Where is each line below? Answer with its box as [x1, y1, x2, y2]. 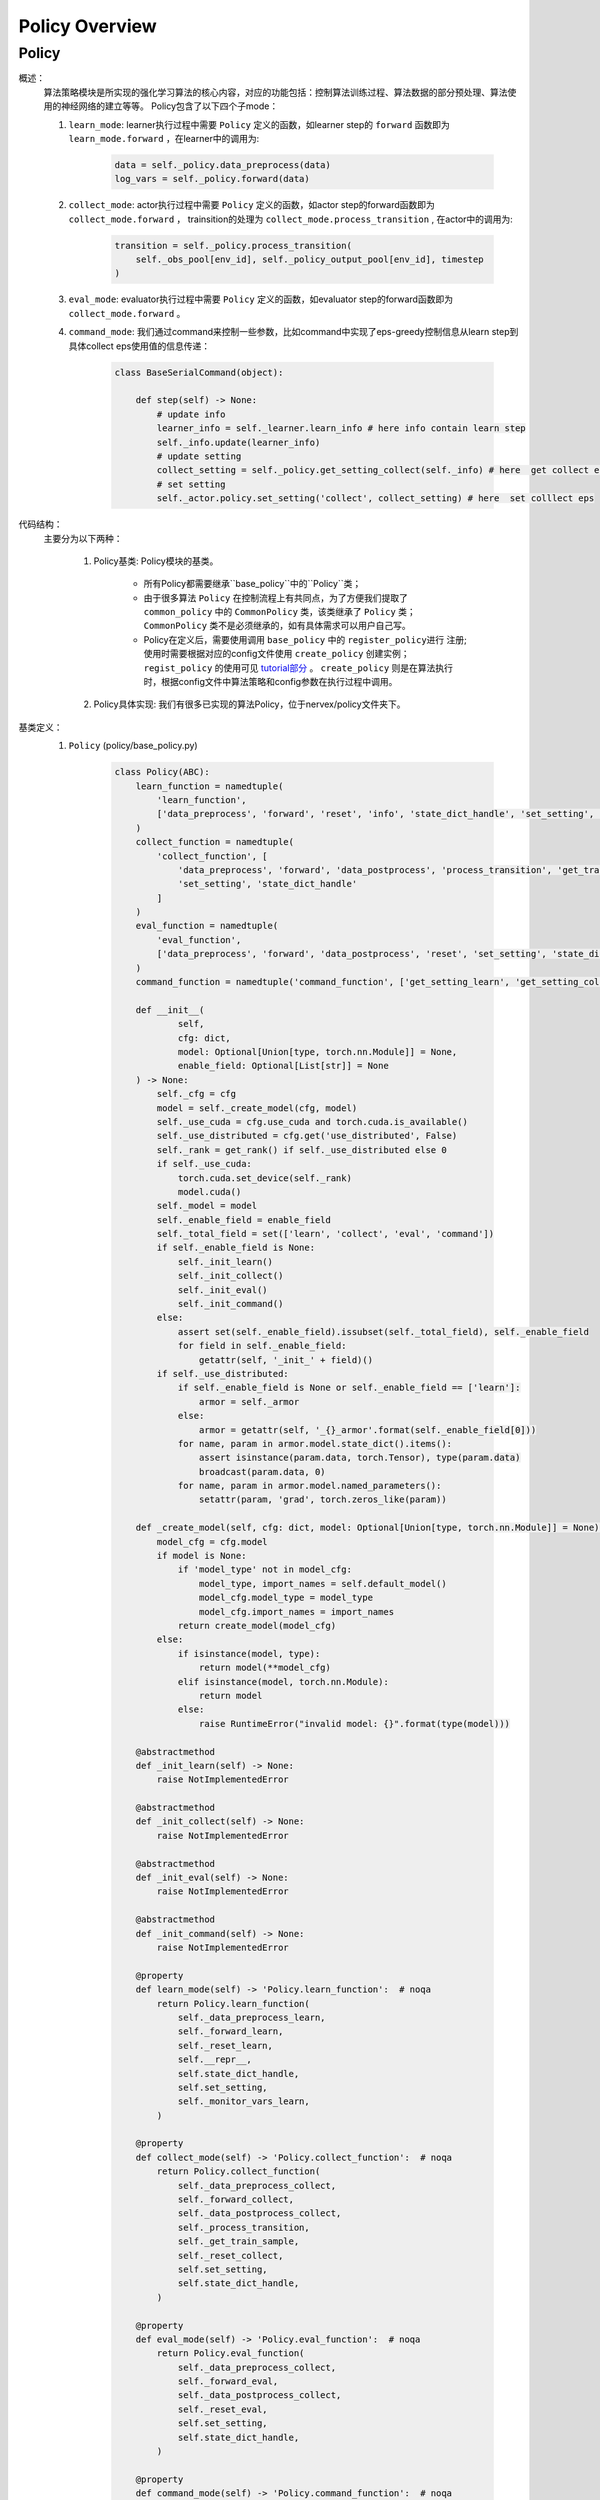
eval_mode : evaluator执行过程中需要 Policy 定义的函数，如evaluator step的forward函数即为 [68, 293, 454, 305]
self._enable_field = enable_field [156, 1214, 332, 1225]
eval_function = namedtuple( [135, 920, 279, 932]
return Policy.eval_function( [156, 2348, 305, 2359]
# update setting [156, 450, 242, 462]
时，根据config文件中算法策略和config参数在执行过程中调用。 [143, 676, 398, 688]
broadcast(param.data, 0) [198, 1466, 326, 1477]
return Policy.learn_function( [156, 1998, 310, 2009]
